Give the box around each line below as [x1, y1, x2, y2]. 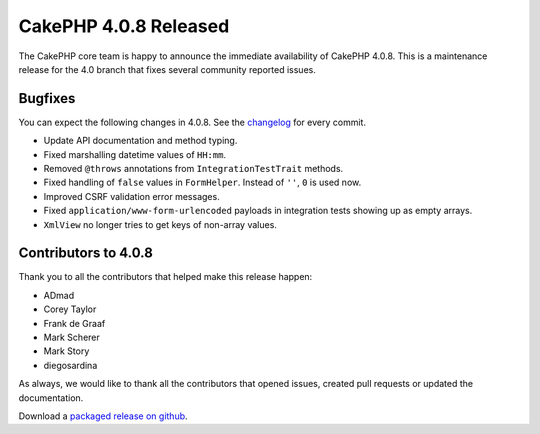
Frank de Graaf [43, 317, 106, 329]
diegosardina [43, 359, 98, 371]
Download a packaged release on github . [18, 410, 189, 422]
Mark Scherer [43, 331, 100, 344]
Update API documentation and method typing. [43, 135, 238, 147]
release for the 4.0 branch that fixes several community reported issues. [18, 63, 317, 75]
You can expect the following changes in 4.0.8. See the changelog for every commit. [18, 116, 367, 128]
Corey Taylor [43, 303, 97, 315]
